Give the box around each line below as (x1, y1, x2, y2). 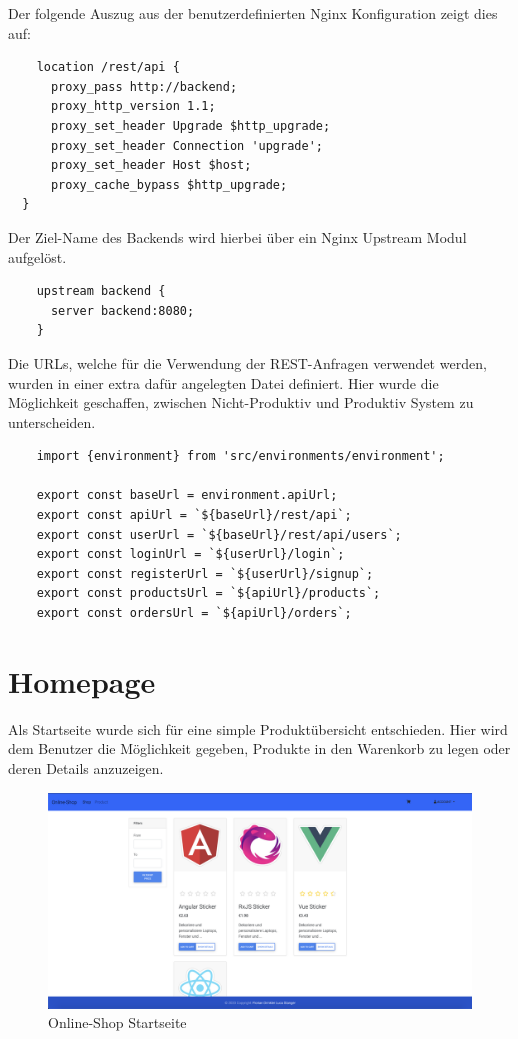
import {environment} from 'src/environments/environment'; (36, 449, 445, 464)
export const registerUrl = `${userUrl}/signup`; (36, 566, 374, 581)
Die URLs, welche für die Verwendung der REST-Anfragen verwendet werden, (8, 352, 487, 373)
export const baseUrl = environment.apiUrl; (36, 488, 338, 503)
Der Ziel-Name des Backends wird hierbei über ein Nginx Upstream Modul (8, 226, 467, 247)
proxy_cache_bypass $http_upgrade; (50, 177, 288, 192)
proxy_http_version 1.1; (50, 99, 216, 114)
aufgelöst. (8, 246, 67, 267)
